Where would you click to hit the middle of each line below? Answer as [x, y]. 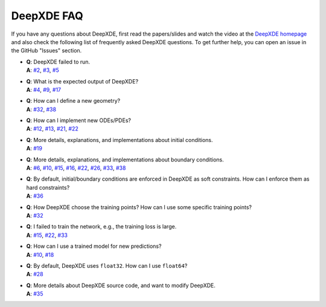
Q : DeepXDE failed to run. [58, 62]
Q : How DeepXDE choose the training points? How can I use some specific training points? [139, 207]
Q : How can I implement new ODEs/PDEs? [78, 120]
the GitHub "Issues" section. [46, 51]
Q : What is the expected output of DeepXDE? [82, 81]
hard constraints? [48, 187]
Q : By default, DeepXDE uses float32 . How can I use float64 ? [107, 265]
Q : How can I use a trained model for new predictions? [94, 246]
